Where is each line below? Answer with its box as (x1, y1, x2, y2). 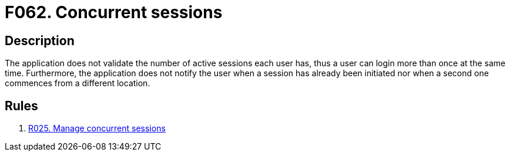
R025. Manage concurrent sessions (28, 123, 166, 134)
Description (5, 33, 75, 48)
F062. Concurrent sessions (5, 2, 223, 22)
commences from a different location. (5, 78, 150, 89)
